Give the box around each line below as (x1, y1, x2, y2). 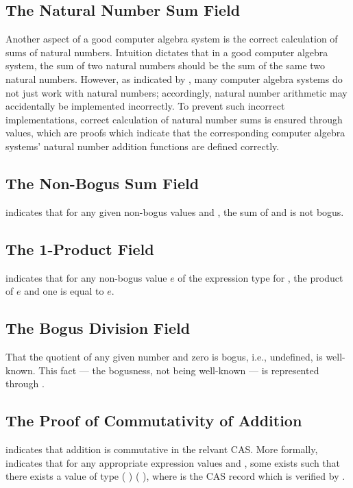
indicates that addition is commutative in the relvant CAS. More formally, (5, 441, 318, 456)
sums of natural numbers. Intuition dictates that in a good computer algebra (5, 45, 328, 59)
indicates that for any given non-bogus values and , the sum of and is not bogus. (5, 204, 344, 219)
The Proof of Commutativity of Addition (5, 410, 302, 431)
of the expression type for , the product (178, 270, 343, 284)
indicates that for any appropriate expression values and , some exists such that (5, 455, 341, 469)
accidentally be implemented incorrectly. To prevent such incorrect (5, 99, 285, 113)
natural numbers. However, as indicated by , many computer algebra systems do (5, 71, 343, 86)
